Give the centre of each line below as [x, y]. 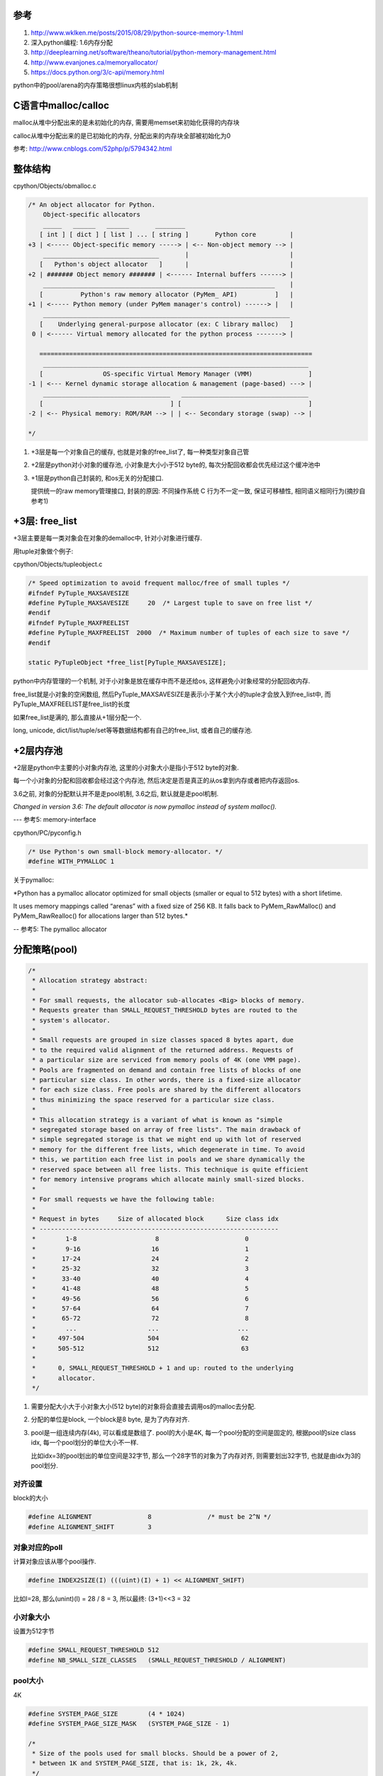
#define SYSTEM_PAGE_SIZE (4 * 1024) [107, 1713]
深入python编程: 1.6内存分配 [72, 42]
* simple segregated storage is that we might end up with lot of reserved [167, 1139]
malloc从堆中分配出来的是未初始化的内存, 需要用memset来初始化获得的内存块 [127, 123]
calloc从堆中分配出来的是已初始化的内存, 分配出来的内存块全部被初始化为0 [122, 136]
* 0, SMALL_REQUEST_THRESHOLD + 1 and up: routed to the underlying [163, 1368]
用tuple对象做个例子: [43, 551]
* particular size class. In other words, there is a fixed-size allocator [167, 1080]
